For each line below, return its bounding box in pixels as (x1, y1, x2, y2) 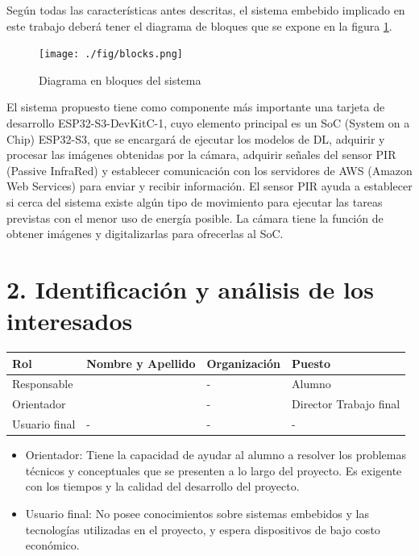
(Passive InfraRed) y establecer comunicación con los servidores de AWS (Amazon (6, 161, 413, 178)
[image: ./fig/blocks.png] (39, 48, 183, 61)
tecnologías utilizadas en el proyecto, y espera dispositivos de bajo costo (25, 520, 380, 537)
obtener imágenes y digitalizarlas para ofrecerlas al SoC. (6, 225, 284, 242)
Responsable (12, 375, 73, 392)
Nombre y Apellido (86, 354, 196, 371)
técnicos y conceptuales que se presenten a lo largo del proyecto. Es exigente (25, 462, 402, 479)
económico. (25, 537, 80, 554)
